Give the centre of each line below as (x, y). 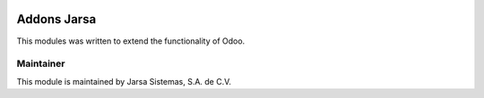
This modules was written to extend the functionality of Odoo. (131, 41)
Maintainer (41, 64)
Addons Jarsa (56, 19)
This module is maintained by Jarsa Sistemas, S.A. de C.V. (124, 81)
